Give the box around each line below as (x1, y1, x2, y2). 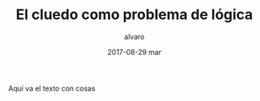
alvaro (123, 32, 146, 41)
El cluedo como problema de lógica (15, 6, 254, 24)
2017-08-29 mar (107, 47, 162, 56)
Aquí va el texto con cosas (8, 84, 96, 93)
